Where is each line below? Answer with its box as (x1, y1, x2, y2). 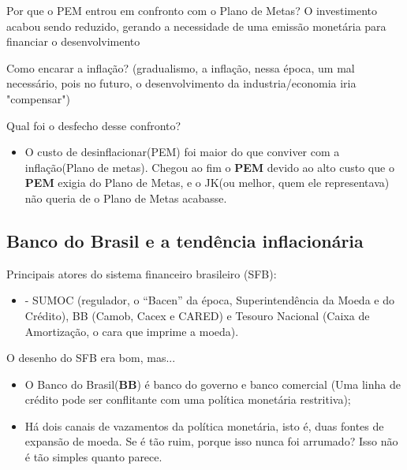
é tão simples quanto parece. (24, 449, 162, 465)
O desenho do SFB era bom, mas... (6, 349, 176, 366)
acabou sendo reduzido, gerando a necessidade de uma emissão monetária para (6, 17, 386, 34)
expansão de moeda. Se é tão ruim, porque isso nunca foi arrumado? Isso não (24, 433, 398, 449)
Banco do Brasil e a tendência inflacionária (6, 228, 364, 252)
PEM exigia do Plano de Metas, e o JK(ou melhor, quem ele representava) (24, 174, 390, 191)
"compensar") (6, 90, 70, 106)
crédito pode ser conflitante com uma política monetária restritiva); (24, 391, 351, 408)
